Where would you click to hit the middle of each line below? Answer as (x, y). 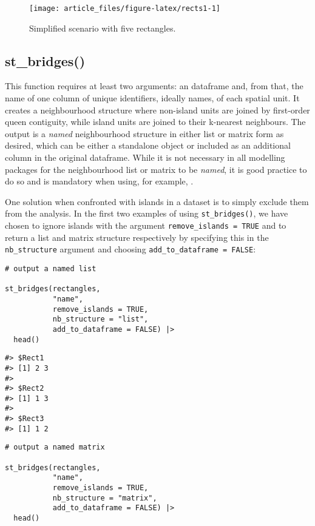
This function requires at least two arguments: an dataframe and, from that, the (154, 86)
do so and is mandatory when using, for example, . (99, 181)
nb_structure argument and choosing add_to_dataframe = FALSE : (130, 249)
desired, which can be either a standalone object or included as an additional (148, 145)
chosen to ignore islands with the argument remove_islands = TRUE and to (146, 225)
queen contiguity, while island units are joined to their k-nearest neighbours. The (155, 122)
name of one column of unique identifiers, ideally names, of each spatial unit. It (152, 98)
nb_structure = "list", (100, 319)
